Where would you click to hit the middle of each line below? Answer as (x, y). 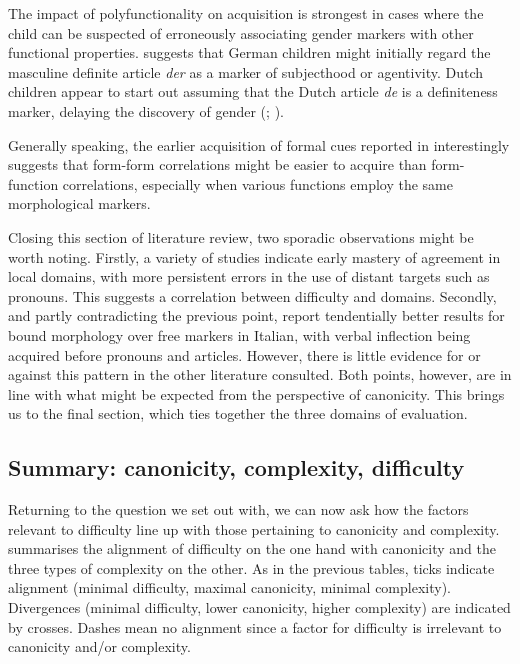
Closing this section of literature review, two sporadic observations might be (241, 236)
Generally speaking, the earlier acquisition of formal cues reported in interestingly (259, 144)
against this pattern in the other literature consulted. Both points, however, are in (260, 374)
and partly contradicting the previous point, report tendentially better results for (256, 315)
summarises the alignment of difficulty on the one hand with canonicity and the (252, 548)
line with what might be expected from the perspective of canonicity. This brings (256, 393)
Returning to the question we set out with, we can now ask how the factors (238, 509)
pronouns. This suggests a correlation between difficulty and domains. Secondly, (252, 295)
